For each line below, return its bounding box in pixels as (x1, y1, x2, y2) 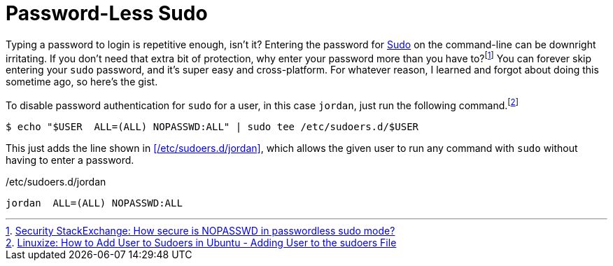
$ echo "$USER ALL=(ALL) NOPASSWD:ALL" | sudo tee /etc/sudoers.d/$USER (6, 121, 419, 133)
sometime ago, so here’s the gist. (6, 76, 158, 88)
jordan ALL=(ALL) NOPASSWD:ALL (6, 197, 183, 209)
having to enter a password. (6, 154, 134, 167)
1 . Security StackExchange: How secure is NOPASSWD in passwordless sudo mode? (6, 225, 395, 237)
